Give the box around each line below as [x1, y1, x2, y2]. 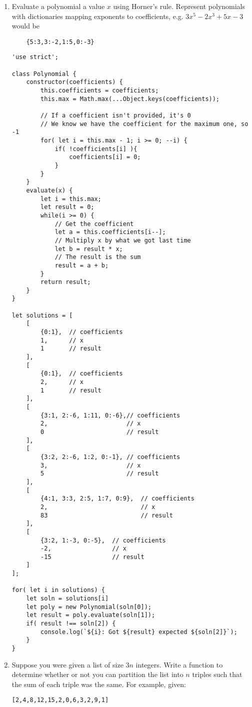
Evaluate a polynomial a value [11, 1, 105, 11]
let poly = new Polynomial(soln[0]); [26, 603, 151, 610]
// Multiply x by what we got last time [54, 236, 191, 244]
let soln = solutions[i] [26, 595, 109, 602]
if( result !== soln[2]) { [26, 620, 116, 627]
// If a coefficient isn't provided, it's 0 [40, 112, 191, 119]
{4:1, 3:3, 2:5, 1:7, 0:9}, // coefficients [40, 495, 194, 502]
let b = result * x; [54, 245, 123, 252]
